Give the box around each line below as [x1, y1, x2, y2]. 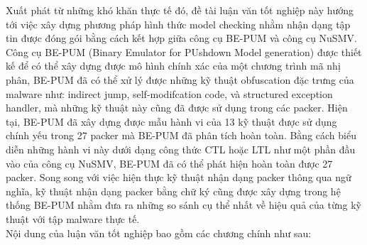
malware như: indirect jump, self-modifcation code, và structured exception [6, 86, 333, 101]
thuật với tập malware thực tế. [6, 211, 140, 226]
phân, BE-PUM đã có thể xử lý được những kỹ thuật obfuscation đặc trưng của [6, 72, 354, 87]
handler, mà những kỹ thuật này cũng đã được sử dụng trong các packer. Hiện [6, 100, 348, 115]
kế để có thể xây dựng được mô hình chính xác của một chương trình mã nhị [6, 58, 341, 73]
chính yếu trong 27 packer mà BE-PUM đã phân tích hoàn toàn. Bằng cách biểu [6, 128, 356, 143]
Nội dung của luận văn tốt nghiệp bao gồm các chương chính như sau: [6, 225, 312, 240]
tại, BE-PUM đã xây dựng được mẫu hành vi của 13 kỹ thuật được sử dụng [6, 114, 337, 129]
